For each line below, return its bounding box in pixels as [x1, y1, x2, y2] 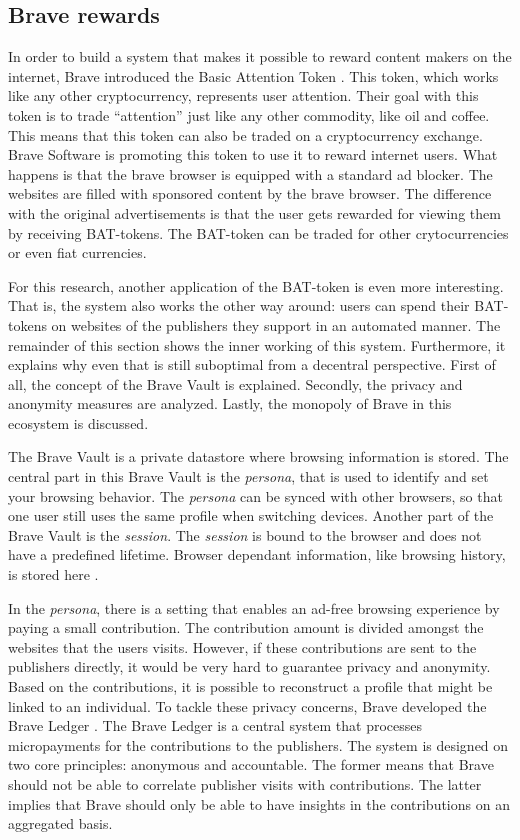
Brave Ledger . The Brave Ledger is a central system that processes [8, 715, 422, 736]
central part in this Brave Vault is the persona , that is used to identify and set [8, 466, 489, 487]
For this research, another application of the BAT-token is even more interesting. [8, 275, 504, 296]
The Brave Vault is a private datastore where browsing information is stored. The [8, 446, 509, 467]
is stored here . [8, 564, 99, 585]
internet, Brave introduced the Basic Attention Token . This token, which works [8, 65, 499, 86]
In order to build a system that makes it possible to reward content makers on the [8, 46, 512, 67]
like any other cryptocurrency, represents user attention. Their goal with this [8, 85, 479, 106]
